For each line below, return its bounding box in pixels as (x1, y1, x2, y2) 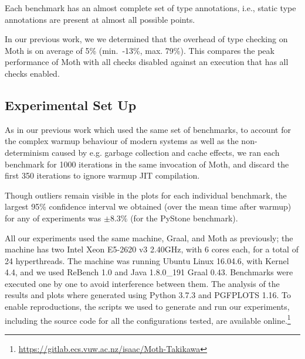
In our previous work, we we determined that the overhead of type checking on (5, 33, 288, 45)
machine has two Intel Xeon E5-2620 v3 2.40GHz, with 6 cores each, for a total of (5, 243, 299, 255)
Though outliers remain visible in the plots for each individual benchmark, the (5, 189, 287, 201)
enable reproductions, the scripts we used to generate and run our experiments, (5, 300, 290, 313)
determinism (5, 146, 49, 158)
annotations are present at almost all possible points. (5, 13, 195, 25)
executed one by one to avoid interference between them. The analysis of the (5, 277, 280, 289)
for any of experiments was (5, 211, 101, 224)
